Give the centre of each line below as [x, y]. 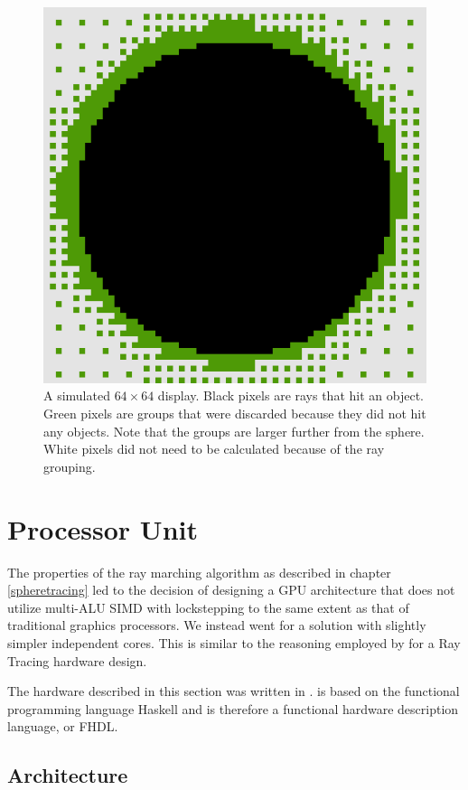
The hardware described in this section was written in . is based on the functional [234, 691]
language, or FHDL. [63, 726]
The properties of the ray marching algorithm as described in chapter [199, 572]
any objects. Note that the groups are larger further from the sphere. [234, 431]
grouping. [70, 466]
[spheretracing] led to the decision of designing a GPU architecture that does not [231, 590]
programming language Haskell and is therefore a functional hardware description [233, 708]
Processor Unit [103, 528]
